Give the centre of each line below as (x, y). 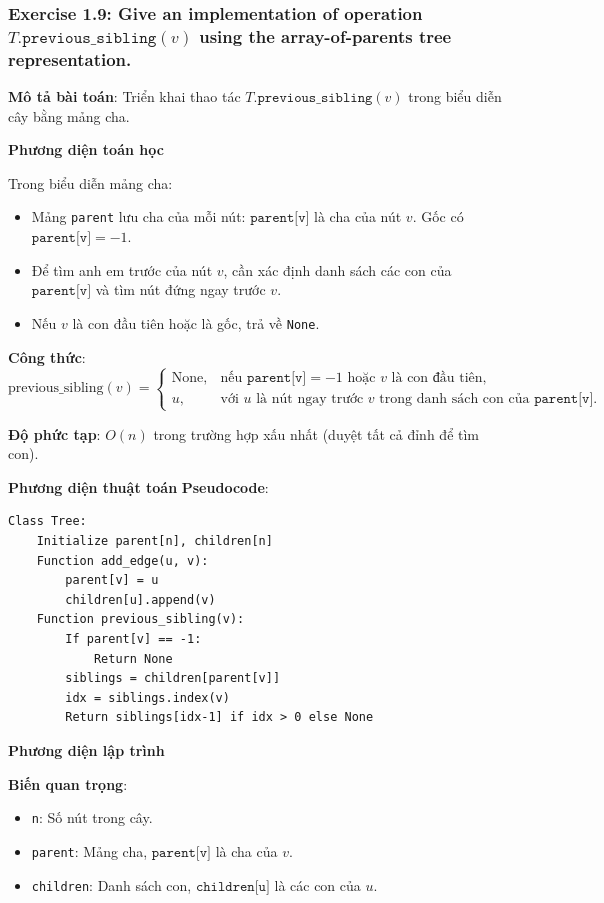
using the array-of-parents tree (325, 35)
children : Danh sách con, (111, 884)
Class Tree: (47, 521)
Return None (133, 658)
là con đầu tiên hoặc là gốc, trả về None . (196, 322)
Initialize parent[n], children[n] (154, 541)
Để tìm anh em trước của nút (122, 269)
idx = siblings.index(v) (147, 697)
